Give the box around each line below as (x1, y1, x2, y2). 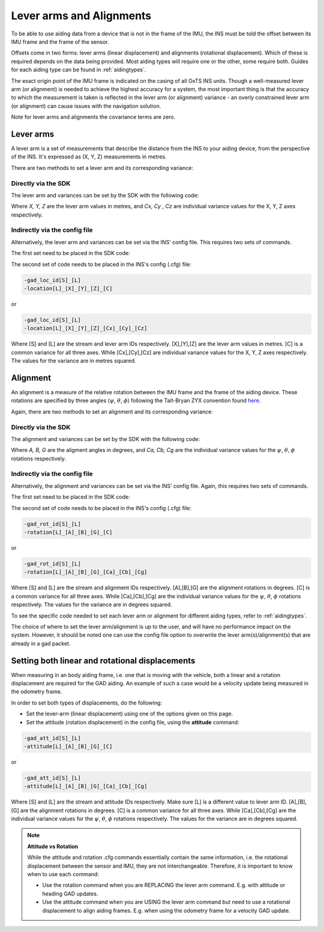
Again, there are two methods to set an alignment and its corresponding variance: (11, 408, 213, 415)
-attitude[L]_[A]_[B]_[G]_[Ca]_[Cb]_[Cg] (23, 783, 148, 790)
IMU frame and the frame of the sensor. (11, 38, 109, 45)
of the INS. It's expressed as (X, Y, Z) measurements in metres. (11, 153, 167, 160)
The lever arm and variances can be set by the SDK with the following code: (11, 191, 199, 199)
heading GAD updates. (42, 890, 98, 897)
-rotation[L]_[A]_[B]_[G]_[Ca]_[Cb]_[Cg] (23, 569, 148, 576)
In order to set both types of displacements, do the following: (11, 699, 162, 706)
